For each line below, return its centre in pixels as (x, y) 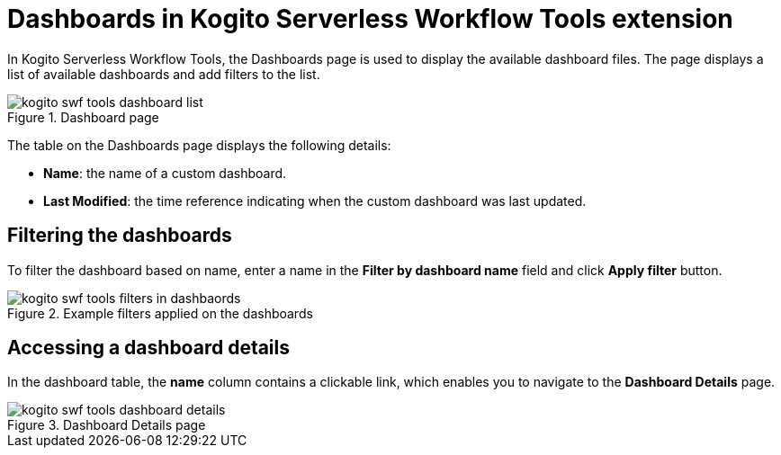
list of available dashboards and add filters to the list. (164, 74)
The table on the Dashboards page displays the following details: (199, 145)
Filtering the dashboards (120, 236)
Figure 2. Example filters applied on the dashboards (160, 313)
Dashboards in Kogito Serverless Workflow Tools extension (370, 19)
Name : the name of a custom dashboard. (165, 173)
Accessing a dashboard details (149, 348)
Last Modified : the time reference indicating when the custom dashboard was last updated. (315, 201)
